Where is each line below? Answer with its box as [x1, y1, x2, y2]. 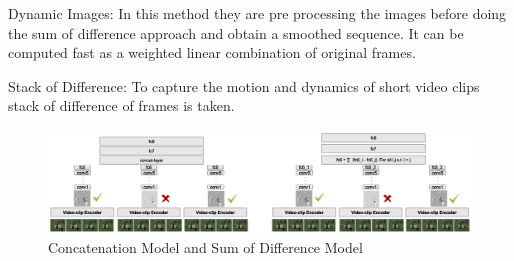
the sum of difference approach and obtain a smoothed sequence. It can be [8, 22, 464, 43]
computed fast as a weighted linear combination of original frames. [8, 42, 416, 63]
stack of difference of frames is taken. [8, 95, 235, 116]
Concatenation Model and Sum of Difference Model [48, 236, 363, 257]
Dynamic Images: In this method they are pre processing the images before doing [8, 3, 507, 23]
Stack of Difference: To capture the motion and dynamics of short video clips [8, 75, 480, 96]
